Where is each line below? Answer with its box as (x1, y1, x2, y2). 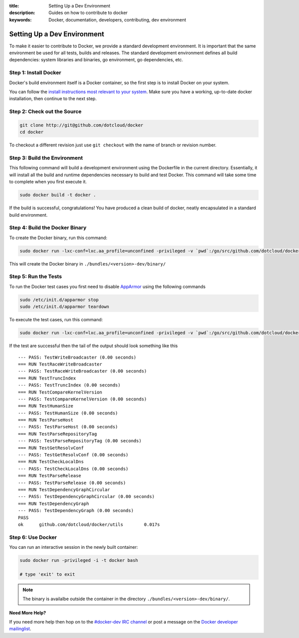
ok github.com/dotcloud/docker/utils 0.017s (18, 521, 160, 527)
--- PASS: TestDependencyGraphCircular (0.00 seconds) (18, 494, 155, 500)
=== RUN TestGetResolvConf (18, 445, 84, 451)
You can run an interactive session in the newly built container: (9, 544, 138, 550)
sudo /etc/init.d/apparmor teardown (19, 304, 110, 310)
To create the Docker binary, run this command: (9, 235, 108, 241)
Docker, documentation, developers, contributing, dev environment (48, 16, 186, 22)
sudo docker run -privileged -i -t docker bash (19, 558, 138, 563)
